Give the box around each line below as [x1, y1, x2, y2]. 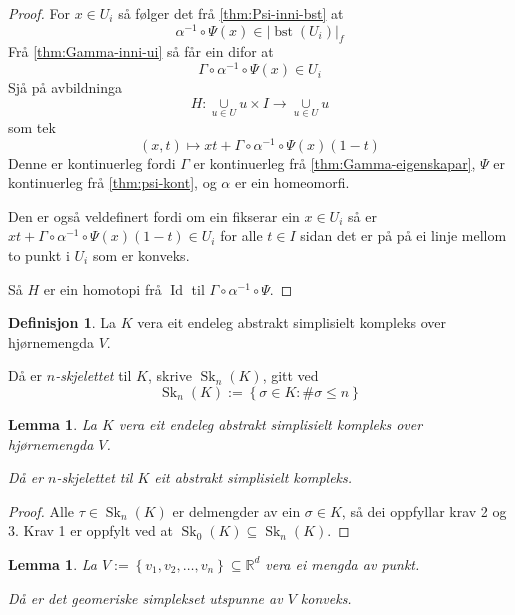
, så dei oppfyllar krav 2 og [341, 500, 507, 521]
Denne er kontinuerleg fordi [8, 152, 176, 173]
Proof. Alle [8, 500, 75, 521]
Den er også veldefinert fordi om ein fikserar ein [8, 205, 300, 226]
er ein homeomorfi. [234, 172, 350, 193]
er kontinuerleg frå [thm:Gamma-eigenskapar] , [193, 152, 476, 173]
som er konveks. [92, 245, 190, 265]
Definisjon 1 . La [8, 312, 117, 333]
